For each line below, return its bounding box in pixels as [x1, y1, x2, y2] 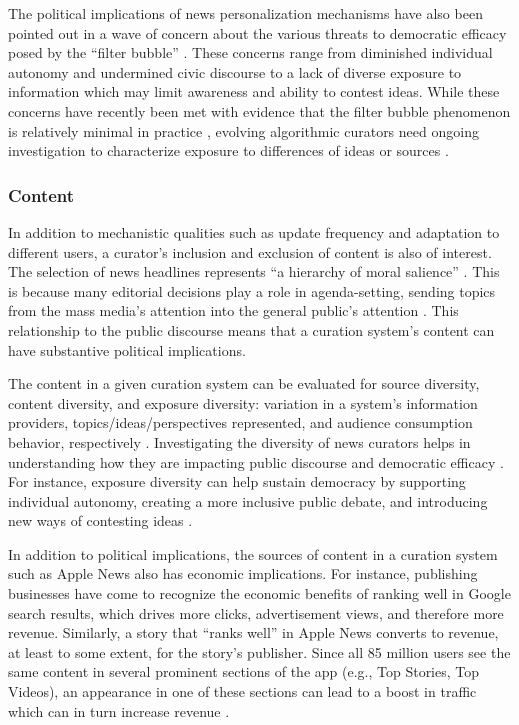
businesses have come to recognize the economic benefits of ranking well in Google [8, 583, 511, 604]
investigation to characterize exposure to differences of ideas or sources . [8, 140, 449, 161]
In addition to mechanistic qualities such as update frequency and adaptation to [8, 221, 500, 242]
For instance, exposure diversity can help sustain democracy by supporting [8, 471, 466, 492]
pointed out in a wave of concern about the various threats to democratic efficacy [8, 22, 507, 43]
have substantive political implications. [8, 339, 246, 360]
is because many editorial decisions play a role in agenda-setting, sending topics [8, 280, 496, 301]
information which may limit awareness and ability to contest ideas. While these [8, 81, 500, 102]
